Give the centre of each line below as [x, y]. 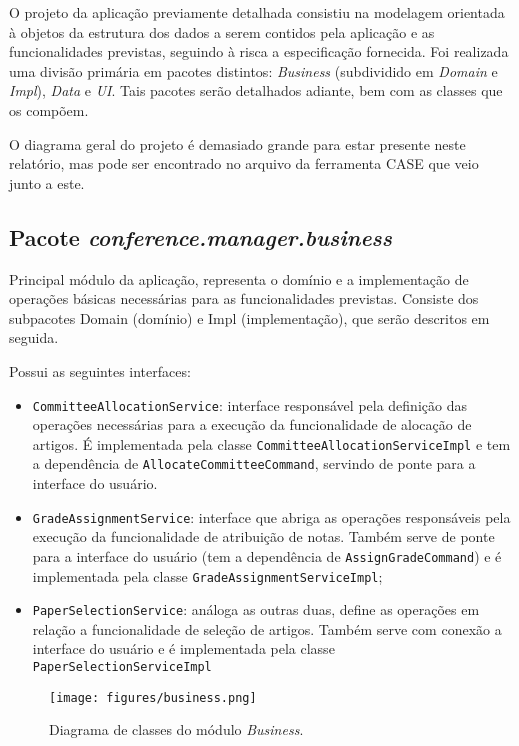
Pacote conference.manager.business [201, 236]
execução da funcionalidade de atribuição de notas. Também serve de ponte [263, 536]
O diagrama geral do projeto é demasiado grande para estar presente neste [237, 143]
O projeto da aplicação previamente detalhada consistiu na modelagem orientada [257, 12]
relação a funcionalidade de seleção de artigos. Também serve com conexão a [267, 628]
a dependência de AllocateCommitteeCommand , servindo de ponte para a [254, 463]
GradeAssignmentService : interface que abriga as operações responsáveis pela [271, 516]
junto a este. [47, 182]
